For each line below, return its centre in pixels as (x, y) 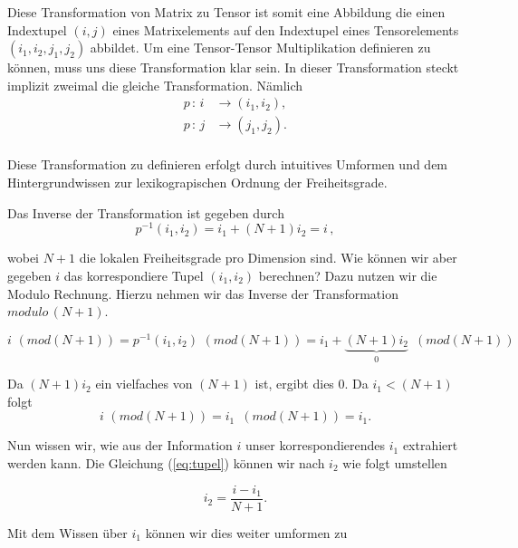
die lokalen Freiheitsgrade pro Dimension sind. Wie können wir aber (268, 258)
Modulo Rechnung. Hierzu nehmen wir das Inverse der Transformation (203, 293)
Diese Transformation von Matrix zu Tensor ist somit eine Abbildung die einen (226, 12)
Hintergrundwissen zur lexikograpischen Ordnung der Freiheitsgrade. (197, 183)
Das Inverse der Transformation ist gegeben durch (146, 212)
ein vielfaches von (144, 384)
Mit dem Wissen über (67, 532)
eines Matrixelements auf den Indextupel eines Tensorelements (286, 29)
